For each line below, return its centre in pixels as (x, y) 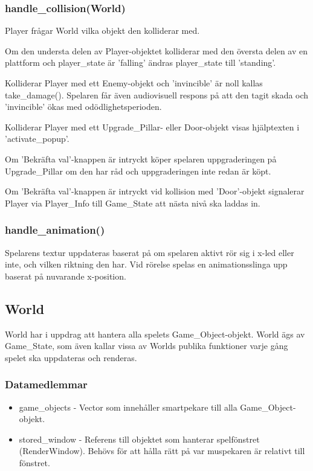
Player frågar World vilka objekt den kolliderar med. (102, 30)
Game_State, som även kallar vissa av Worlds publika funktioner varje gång (147, 346)
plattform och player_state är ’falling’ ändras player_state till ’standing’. (140, 62)
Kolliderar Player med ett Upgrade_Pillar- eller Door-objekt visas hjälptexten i (152, 127)
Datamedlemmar (46, 384)
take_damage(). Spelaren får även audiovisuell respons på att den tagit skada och (157, 95)
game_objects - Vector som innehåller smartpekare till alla (128, 407)
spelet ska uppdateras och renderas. (71, 357)
